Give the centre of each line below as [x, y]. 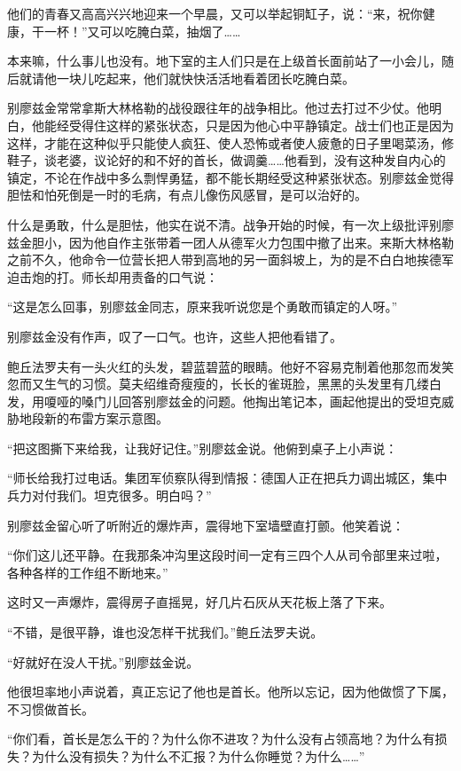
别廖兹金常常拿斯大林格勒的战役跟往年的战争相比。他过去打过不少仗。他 [218, 108]
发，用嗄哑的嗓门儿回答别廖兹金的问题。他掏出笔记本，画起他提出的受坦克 [224, 401]
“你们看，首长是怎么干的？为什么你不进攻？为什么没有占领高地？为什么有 [221, 739]
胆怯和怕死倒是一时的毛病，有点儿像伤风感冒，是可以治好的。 [187, 195]
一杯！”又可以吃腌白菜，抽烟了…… [142, 31]
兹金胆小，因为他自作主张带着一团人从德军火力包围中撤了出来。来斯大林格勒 [230, 242]
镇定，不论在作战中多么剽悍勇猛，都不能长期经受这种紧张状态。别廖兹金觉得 [230, 177]
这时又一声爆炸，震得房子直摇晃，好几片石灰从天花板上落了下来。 [199, 602]
